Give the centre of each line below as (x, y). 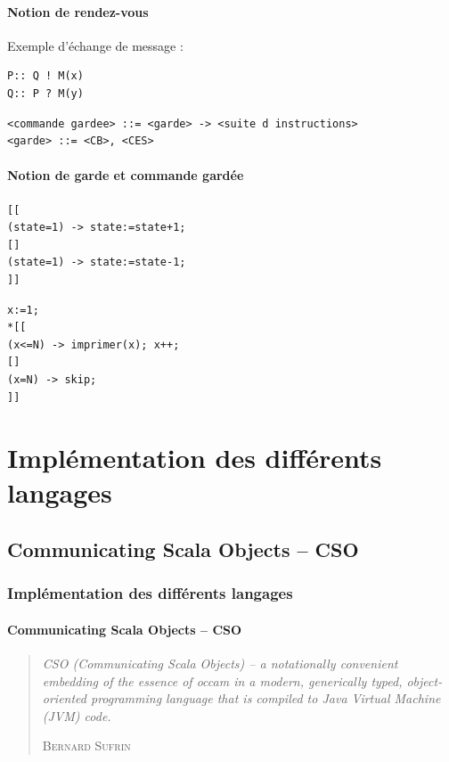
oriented (64, 698)
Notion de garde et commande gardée (126, 175)
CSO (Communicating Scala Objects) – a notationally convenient (220, 664)
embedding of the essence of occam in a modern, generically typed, (222, 680)
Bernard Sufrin (86, 746)
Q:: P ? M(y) (45, 93)
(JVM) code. (77, 715)
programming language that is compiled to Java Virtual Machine (266, 698)
